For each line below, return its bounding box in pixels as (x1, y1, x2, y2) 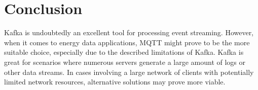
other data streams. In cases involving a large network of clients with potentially (4, 66, 254, 77)
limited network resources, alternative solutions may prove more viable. (4, 76, 226, 87)
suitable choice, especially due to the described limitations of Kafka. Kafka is (4, 47, 244, 57)
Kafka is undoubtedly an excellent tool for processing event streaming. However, (4, 27, 254, 38)
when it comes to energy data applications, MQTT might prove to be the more (4, 37, 250, 47)
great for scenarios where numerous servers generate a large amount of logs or (4, 56, 246, 67)
